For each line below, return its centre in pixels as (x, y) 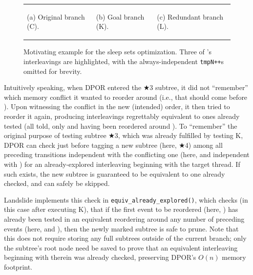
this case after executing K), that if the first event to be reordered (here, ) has (121, 209)
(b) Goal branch (120, 16)
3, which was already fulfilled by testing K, (179, 135)
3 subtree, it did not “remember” (199, 87)
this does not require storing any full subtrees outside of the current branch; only (125, 238)
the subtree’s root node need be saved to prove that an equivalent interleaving (121, 247)
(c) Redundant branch (190, 16)
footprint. (18, 267)
